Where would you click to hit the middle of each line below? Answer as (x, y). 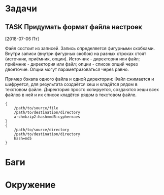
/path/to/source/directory (42, 130)
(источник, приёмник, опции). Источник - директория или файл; (73, 59)
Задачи (21, 9)
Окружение (30, 185)
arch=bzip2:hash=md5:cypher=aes (47, 117)
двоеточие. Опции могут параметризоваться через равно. (67, 69)
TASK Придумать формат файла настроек (74, 27)
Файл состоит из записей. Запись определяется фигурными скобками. (80, 48)
